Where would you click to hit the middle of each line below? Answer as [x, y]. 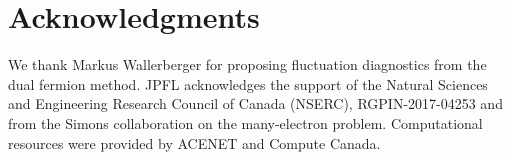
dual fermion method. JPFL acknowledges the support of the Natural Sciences [248, 83]
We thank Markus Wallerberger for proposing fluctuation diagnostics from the [247, 64]
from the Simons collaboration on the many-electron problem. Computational [245, 122]
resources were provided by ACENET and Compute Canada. [194, 142]
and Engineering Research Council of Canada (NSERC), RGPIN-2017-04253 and [255, 103]
